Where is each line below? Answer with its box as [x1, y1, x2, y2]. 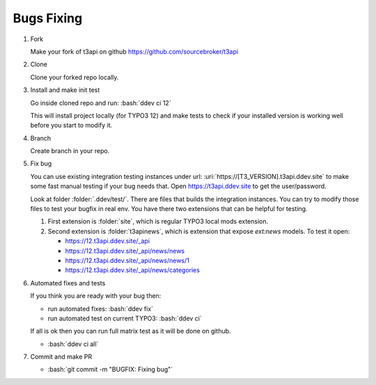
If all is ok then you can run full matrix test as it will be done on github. [30, 327, 231, 336]
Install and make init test [30, 86, 100, 94]
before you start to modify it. [30, 121, 113, 129]
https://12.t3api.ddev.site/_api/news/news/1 [65, 256, 189, 265]
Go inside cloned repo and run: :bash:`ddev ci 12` [30, 98, 171, 107]
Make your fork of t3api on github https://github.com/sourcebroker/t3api [30, 47, 239, 56]
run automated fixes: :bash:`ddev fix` [47, 304, 153, 313]
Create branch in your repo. [30, 147, 110, 155]
